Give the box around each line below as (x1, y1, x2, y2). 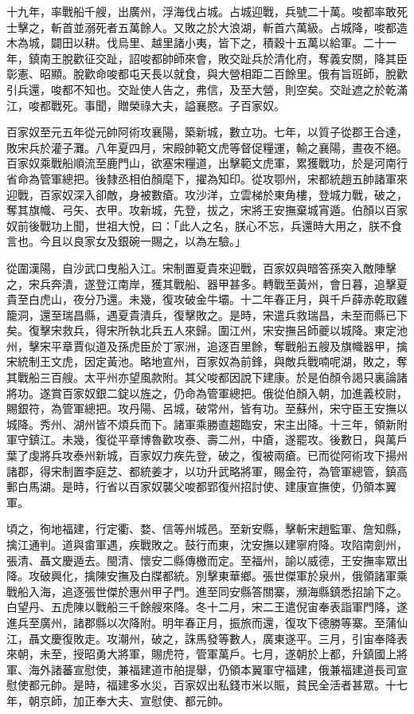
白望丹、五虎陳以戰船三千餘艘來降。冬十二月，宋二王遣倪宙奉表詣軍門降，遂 (6, 598, 408, 615)
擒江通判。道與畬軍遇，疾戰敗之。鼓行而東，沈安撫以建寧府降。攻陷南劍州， (6, 536, 408, 552)
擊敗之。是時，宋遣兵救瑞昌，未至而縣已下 (184, 306, 408, 323)
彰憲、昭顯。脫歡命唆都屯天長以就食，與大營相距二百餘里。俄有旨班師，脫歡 (6, 65, 408, 82)
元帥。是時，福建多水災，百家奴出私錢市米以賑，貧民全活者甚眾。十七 (39, 677, 408, 693)
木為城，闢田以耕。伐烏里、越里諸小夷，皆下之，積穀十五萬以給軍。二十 (6, 34, 385, 51)
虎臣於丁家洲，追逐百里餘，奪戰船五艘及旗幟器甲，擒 (128, 337, 408, 354)
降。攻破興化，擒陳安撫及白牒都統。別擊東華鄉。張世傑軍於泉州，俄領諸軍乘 (6, 567, 408, 584)
